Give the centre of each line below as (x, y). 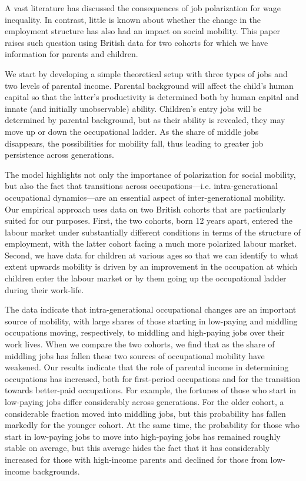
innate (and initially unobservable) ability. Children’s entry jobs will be (133, 108)
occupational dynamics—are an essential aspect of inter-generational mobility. (145, 197)
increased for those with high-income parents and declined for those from (136, 459)
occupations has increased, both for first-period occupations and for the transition (153, 378)
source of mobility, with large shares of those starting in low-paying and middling (151, 321)
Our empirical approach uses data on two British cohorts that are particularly (146, 209)
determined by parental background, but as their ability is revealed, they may (145, 120)
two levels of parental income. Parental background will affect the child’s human (149, 85)
